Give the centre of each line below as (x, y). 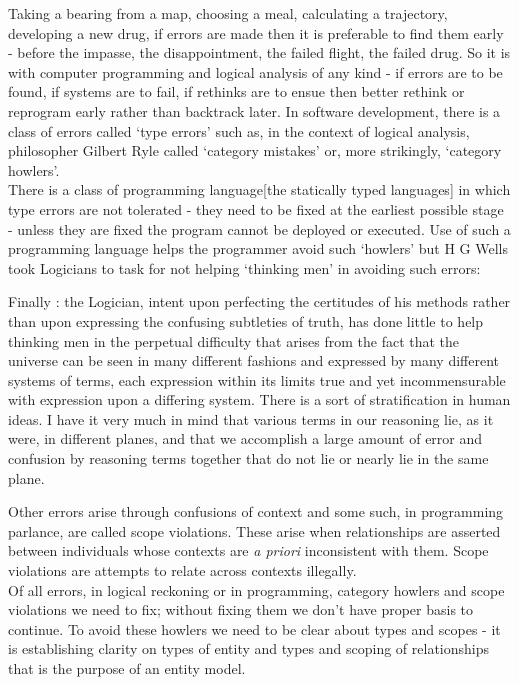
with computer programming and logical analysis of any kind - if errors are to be (255, 71)
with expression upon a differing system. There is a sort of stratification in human (259, 399)
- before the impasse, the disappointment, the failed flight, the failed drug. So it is (259, 52)
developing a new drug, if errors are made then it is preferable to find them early (256, 32)
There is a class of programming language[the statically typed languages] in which (259, 189)
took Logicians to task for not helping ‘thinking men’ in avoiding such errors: (244, 267)
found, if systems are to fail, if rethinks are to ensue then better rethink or (236, 91)
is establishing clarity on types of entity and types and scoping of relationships (248, 648)
